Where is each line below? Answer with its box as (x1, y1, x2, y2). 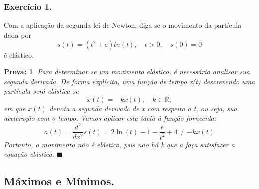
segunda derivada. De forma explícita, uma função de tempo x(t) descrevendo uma (4, 76, 255, 86)
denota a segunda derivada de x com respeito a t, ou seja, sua (49, 103, 237, 113)
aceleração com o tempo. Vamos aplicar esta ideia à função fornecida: (4, 113, 217, 123)
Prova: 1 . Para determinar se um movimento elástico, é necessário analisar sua (4, 66, 250, 76)
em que (4, 103, 26, 113)
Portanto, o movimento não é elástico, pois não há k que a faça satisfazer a (4, 139, 235, 149)
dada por (4, 29, 31, 40)
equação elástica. (4, 149, 54, 159)
